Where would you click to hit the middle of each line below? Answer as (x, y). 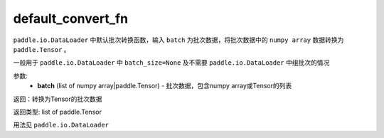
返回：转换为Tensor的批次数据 (58, 99)
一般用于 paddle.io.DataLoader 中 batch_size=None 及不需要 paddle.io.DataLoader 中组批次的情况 (171, 63)
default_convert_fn (70, 18)
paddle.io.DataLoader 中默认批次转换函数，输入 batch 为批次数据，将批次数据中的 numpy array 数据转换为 (178, 40)
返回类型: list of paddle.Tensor (58, 112)
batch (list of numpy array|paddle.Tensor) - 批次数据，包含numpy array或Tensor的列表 (165, 86)
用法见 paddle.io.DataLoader (61, 125)
